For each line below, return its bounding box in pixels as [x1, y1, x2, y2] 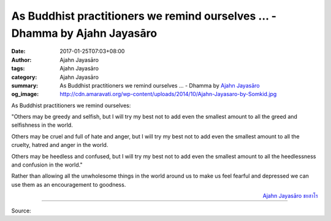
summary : [11, 81, 39, 89]
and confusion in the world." [11, 161, 83, 168]
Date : [11, 48, 26, 55]
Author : [11, 56, 32, 64]
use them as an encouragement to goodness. [11, 181, 126, 188]
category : [11, 73, 37, 81]
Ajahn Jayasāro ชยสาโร [262, 192, 318, 200]
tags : [11, 65, 25, 72]
